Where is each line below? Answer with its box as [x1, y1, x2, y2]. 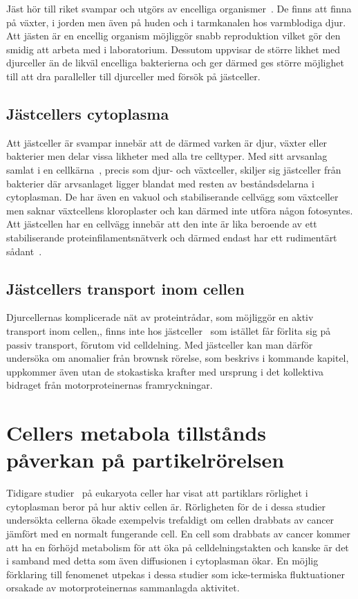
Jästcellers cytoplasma [6, 102, 169, 124]
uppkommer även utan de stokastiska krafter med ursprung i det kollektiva [6, 364, 324, 378]
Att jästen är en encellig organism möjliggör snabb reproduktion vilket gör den [6, 28, 341, 43]
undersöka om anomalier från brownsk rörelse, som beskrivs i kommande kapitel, [6, 351, 349, 365]
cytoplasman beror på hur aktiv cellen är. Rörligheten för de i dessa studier [6, 499, 326, 513]
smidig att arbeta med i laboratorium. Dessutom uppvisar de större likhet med [6, 42, 341, 56]
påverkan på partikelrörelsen [6, 445, 285, 474]
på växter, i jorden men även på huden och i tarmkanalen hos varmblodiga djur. [6, 15, 346, 29]
